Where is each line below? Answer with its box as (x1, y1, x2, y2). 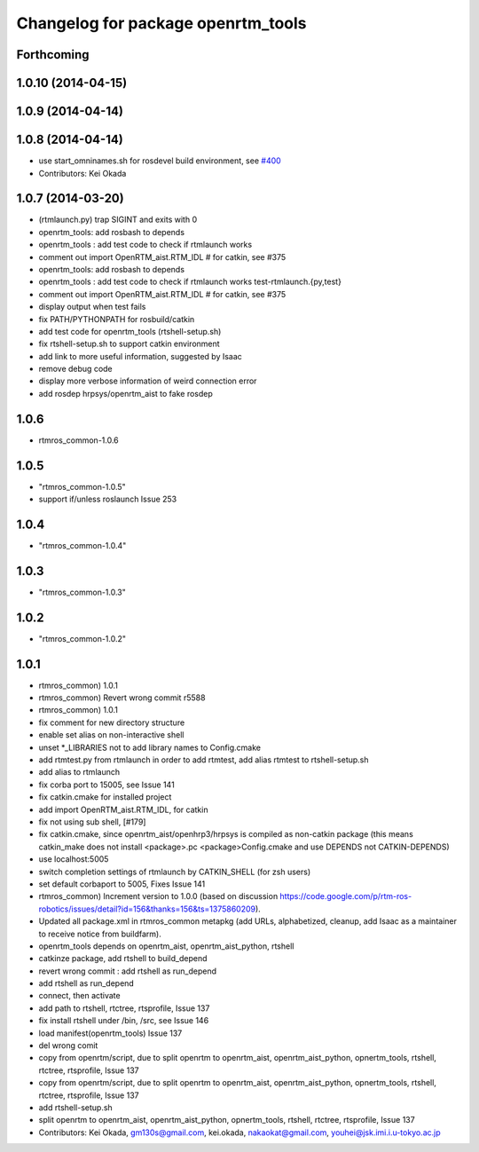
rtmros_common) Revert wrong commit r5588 (38, 692, 206, 703)
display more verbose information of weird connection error (38, 375, 257, 386)
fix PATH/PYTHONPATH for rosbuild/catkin (38, 313, 195, 324)
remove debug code (38, 364, 113, 375)
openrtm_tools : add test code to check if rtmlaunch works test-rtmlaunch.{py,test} (38, 276, 342, 288)
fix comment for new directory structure (38, 717, 185, 728)
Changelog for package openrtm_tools (16, 13, 307, 33)
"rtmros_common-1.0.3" (38, 587, 126, 597)
